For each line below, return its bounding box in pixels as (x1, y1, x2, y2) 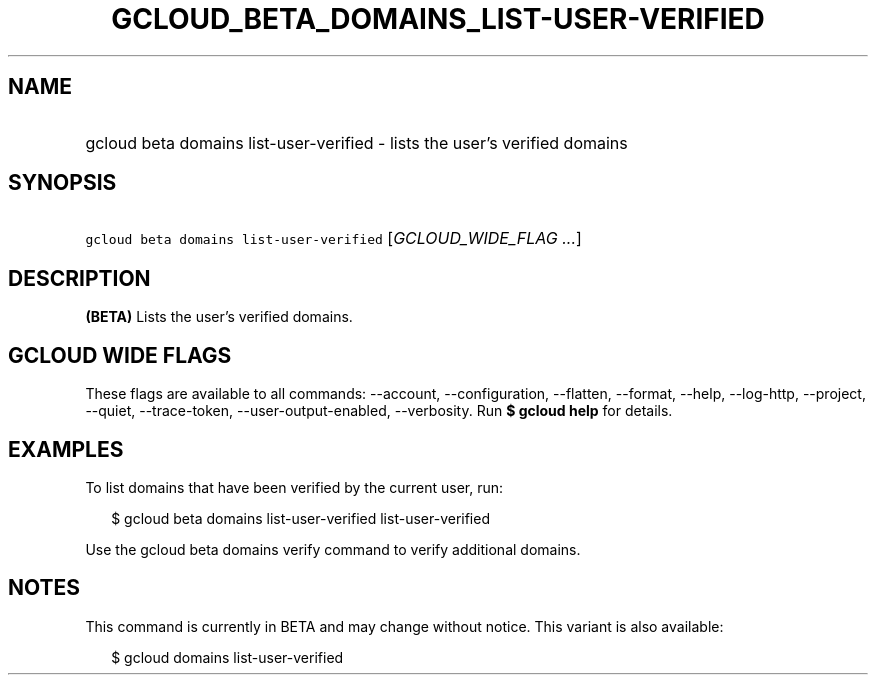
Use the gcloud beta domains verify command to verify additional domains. (85, 540, 581, 558)
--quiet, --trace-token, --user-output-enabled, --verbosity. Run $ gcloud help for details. (85, 402, 673, 420)
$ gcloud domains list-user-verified (111, 648, 344, 666)
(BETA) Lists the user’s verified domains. (85, 308, 353, 326)
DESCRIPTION (8, 265, 151, 291)
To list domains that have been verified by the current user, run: (85, 478, 504, 496)
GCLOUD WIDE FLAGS (8, 342, 232, 368)
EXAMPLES (8, 436, 124, 462)
